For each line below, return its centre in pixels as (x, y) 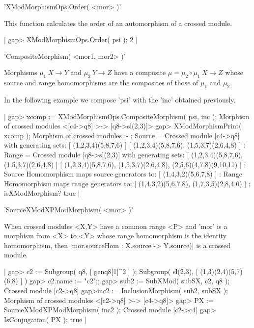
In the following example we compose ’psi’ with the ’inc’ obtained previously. (120, 99)
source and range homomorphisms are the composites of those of (101, 83)
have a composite (140, 72)
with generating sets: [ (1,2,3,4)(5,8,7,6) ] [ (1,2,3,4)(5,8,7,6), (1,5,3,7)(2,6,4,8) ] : (125, 145)
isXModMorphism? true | (42, 193)
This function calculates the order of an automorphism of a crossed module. (118, 23)
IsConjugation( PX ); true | (45, 319)
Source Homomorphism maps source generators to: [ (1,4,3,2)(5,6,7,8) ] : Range (123, 174)
